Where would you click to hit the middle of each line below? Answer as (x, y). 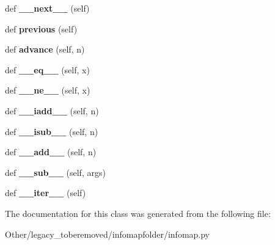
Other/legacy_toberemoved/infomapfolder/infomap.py (108, 234)
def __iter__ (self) (46, 193)
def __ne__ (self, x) (48, 90)
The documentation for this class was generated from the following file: (138, 213)
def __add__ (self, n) (51, 152)
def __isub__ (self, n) (52, 131)
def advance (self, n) (45, 49)
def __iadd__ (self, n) (52, 110)
